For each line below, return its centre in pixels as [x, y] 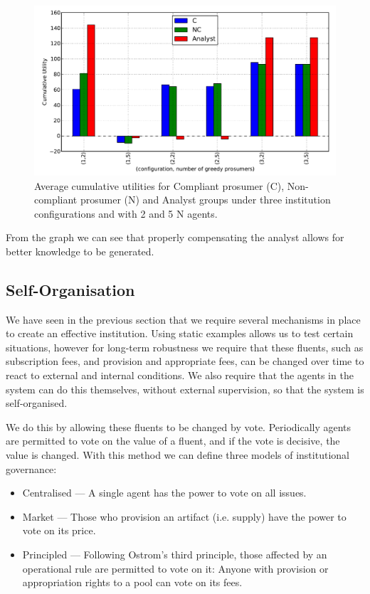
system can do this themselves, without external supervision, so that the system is [185, 389]
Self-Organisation [70, 289]
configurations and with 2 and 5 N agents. [126, 213]
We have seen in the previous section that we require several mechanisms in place [183, 319]
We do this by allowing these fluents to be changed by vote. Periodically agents [179, 426]
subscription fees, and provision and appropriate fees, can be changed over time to [185, 361]
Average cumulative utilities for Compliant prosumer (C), [159, 185]
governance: [31, 468]
